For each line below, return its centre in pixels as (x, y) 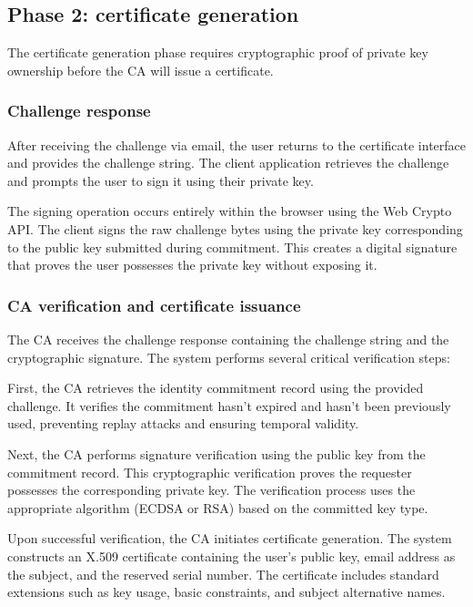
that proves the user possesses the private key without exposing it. (192, 265)
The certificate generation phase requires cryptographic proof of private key (218, 52)
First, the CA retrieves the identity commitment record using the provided (216, 388)
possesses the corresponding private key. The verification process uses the (211, 490)
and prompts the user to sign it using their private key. (161, 180)
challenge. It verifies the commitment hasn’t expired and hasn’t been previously (229, 405)
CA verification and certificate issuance (154, 305)
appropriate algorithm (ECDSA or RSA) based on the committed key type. (218, 507)
